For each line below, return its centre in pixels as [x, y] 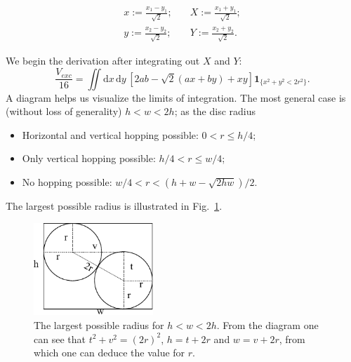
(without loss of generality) [64, 111]
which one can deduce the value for [110, 353]
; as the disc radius [215, 111]
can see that [60, 338]
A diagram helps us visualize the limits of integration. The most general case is [176, 97]
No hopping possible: [67, 181]
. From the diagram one [267, 324]
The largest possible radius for [99, 324]
